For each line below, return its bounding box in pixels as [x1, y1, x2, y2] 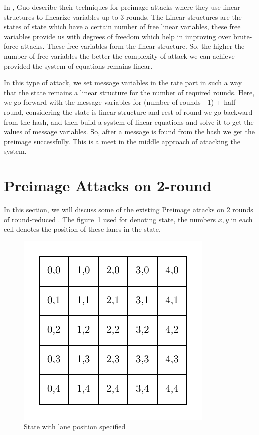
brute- [233, 31, 252, 41]
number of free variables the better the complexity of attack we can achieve [4, 50, 235, 61]
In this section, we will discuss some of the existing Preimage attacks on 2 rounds [4, 204, 253, 215]
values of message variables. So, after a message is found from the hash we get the [4, 126, 255, 137]
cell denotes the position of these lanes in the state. [4, 224, 161, 234]
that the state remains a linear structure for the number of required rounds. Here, [4, 87, 255, 97]
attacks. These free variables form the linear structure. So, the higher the [20, 41, 245, 51]
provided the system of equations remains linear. [4, 60, 153, 71]
